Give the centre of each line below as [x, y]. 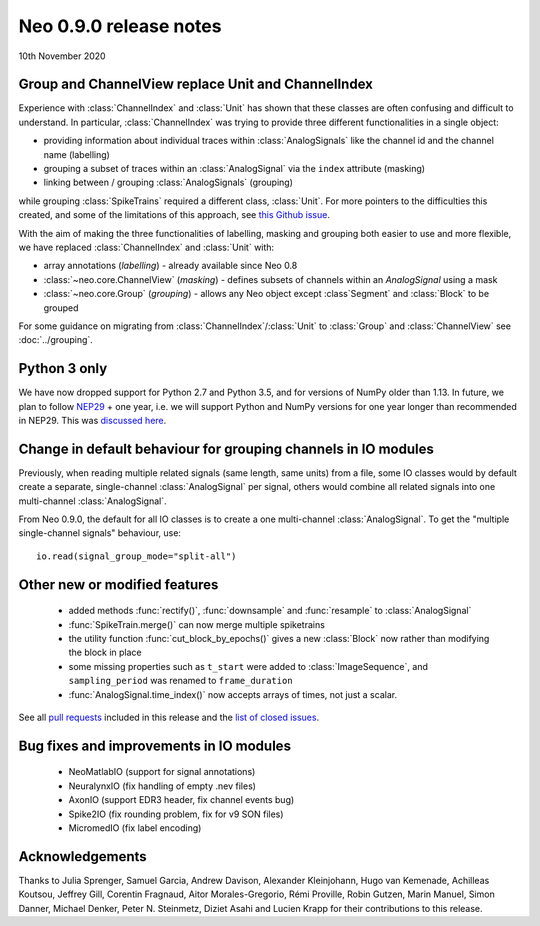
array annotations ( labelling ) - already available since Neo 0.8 [170, 266]
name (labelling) [76, 154]
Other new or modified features [118, 584]
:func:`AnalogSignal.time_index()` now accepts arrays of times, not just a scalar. [233, 694]
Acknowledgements [82, 856]
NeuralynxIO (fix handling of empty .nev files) [162, 786]
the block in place [105, 652]
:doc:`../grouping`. [56, 340]
